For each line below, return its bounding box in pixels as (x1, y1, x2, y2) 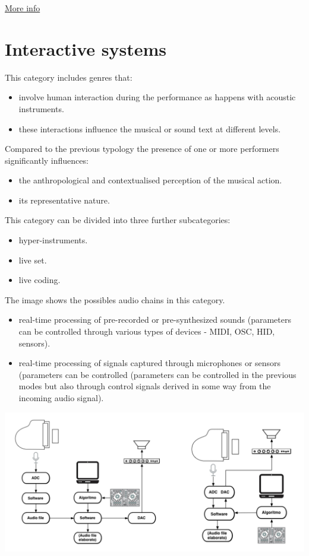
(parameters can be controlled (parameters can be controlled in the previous (18, 368, 297, 380)
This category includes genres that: (5, 71, 133, 83)
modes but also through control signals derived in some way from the (18, 380, 271, 392)
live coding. (18, 274, 61, 286)
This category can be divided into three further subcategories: (5, 214, 231, 226)
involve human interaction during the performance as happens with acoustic (18, 91, 296, 103)
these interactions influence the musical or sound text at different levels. (18, 122, 281, 135)
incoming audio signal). (18, 392, 104, 404)
